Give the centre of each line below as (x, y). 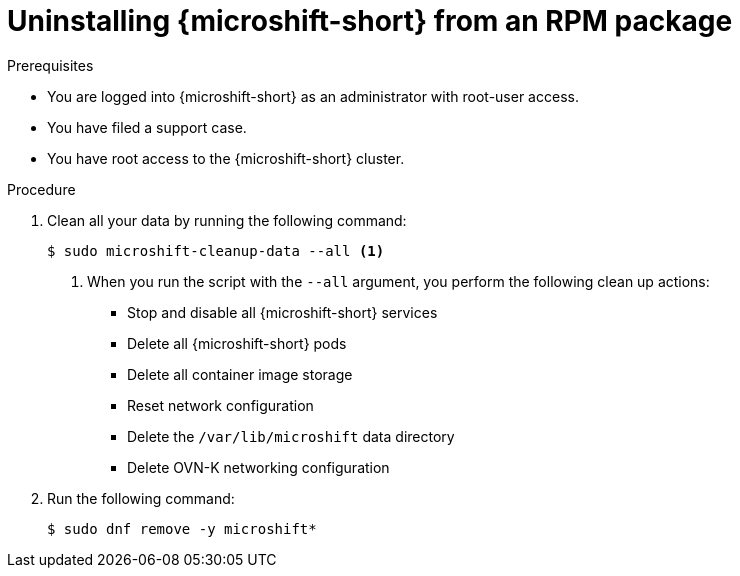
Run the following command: (141, 498)
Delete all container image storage (240, 374)
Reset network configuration (220, 405)
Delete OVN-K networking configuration (258, 467)
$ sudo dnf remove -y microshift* (182, 528)
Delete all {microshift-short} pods (237, 343)
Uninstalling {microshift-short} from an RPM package (370, 21)
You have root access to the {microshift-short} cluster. (226, 158)
